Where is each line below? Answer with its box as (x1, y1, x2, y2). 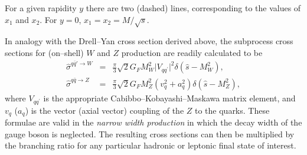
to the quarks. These (194, 104, 270, 116)
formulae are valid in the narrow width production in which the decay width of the (5, 116, 302, 128)
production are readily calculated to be (121, 46, 263, 58)
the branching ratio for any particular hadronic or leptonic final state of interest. (5, 139, 296, 151)
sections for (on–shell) (5, 46, 84, 58)
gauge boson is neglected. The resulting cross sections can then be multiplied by (5, 127, 295, 140)
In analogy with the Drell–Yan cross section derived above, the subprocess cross (5, 35, 293, 47)
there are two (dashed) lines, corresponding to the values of (86, 2, 301, 14)
